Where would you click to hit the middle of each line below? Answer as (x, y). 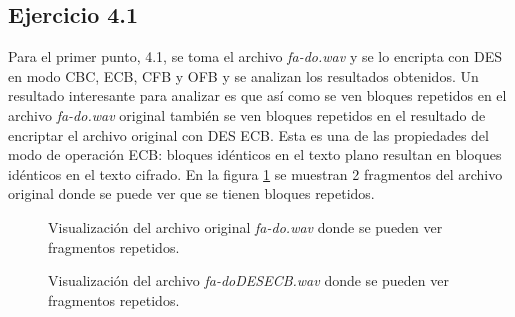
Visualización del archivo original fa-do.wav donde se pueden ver (245, 226)
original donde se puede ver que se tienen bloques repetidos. (191, 193)
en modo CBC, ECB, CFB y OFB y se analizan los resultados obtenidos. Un (243, 75)
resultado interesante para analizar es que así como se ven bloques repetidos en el (257, 95)
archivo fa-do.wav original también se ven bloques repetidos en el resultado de (247, 114)
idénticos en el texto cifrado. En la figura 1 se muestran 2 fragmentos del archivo (255, 173)
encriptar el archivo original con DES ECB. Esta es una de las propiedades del (248, 134)
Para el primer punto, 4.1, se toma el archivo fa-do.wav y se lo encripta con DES (255, 56)
